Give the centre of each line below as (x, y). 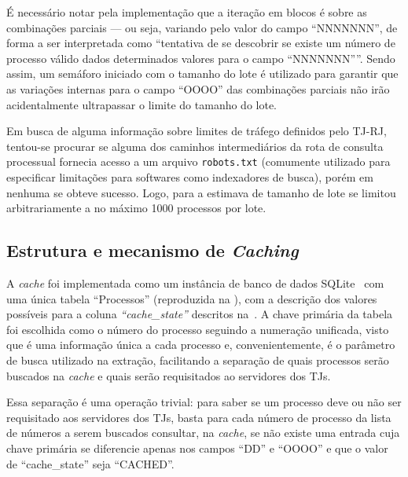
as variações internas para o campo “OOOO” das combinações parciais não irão (198, 88)
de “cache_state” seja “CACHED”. (90, 463)
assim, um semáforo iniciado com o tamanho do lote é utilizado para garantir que (202, 73)
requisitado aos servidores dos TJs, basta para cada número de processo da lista (199, 417)
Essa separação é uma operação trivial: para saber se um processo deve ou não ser (204, 402)
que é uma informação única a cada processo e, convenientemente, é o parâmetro (201, 345)
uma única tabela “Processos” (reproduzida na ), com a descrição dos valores (192, 298)
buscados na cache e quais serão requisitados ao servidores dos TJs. (169, 375)
